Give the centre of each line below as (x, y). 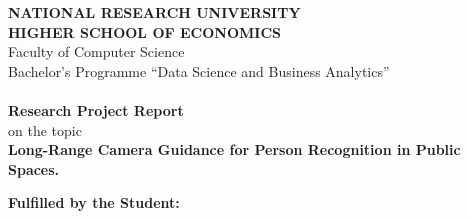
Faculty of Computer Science (96, 51)
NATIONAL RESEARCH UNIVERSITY (154, 12)
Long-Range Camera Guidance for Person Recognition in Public (234, 149)
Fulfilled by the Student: (94, 202)
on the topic (45, 129)
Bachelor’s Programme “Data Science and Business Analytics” (199, 70)
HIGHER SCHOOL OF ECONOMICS (144, 31)
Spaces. (34, 168)
